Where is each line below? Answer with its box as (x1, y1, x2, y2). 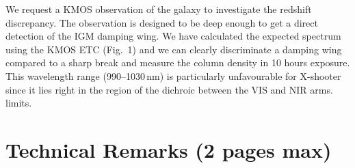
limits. (5, 96, 32, 110)
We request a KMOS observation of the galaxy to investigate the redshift (5, 2, 312, 16)
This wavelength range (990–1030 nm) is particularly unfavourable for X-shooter (5, 68, 341, 83)
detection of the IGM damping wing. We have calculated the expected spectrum (5, 29, 341, 43)
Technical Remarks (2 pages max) (5, 135, 332, 163)
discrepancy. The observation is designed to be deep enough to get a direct (5, 15, 318, 29)
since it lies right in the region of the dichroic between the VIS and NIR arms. (5, 82, 333, 96)
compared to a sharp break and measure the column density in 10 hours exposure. (5, 55, 350, 70)
